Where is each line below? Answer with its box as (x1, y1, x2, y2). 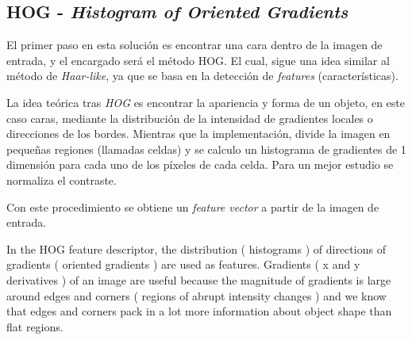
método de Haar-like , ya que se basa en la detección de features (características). (6, 67, 399, 84)
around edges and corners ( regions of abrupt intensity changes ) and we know (6, 287, 387, 304)
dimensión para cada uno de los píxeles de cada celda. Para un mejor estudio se (6, 156, 394, 173)
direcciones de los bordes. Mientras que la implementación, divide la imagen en (6, 125, 391, 142)
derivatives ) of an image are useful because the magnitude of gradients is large (6, 271, 391, 288)
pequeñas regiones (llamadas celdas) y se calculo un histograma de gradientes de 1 (6, 140, 406, 157)
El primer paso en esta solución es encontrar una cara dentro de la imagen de (6, 36, 383, 53)
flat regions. (6, 318, 64, 334)
